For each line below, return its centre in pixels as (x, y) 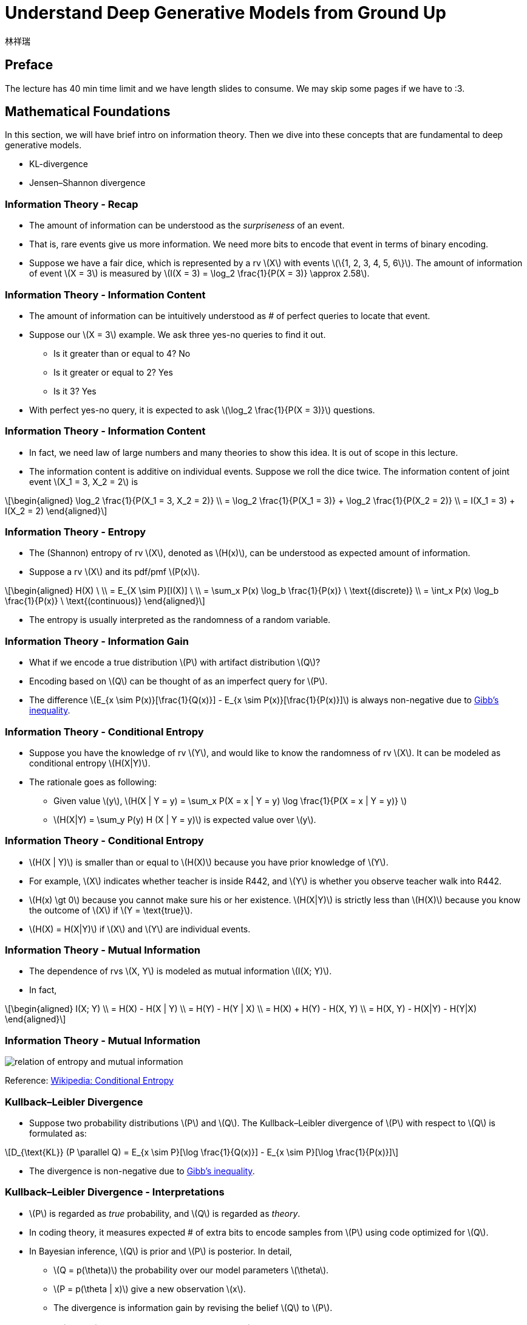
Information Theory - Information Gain (97, 641)
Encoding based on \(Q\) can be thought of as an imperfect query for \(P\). (178, 681)
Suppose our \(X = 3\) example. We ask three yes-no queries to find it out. (178, 334)
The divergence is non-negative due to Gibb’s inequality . (142, 1171)
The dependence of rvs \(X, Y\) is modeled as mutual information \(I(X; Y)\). (181, 971)
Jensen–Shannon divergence (87, 183)
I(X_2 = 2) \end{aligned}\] (56, 511)
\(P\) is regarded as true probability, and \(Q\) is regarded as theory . (165, 1213)
